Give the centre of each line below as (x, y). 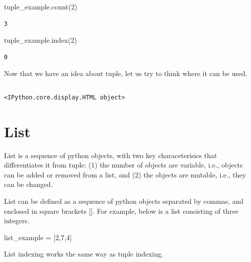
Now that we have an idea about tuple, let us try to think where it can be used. (126, 73)
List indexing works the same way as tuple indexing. (84, 254)
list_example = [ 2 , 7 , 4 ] (38, 237)
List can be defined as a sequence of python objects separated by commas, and (124, 201)
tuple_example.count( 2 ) (41, 6)
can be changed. (28, 184)
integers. (17, 220)
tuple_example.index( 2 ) (41, 40)
